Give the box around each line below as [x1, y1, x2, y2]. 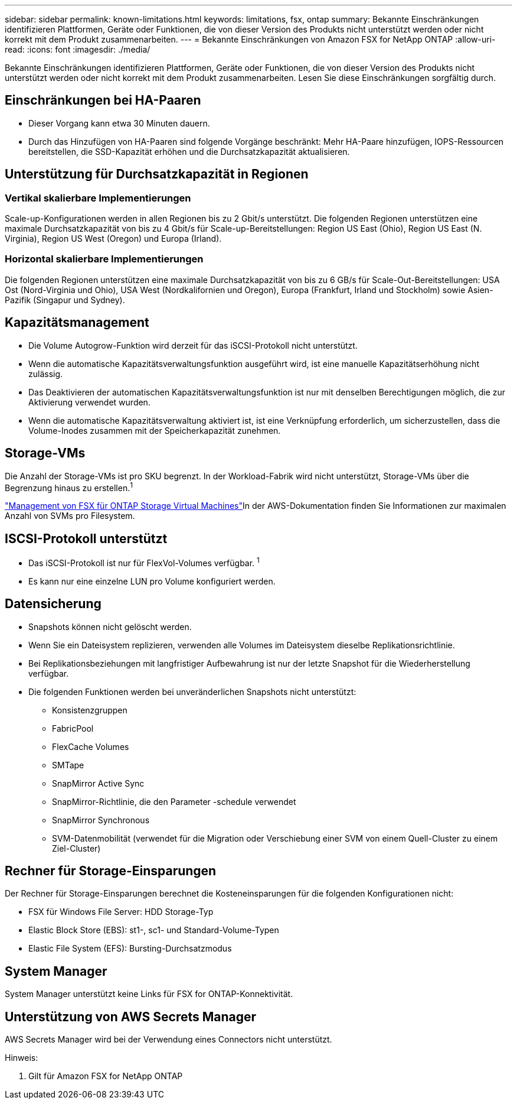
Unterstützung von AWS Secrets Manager [5, 1009, 257, 1024]
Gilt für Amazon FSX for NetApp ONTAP [28, 1071, 183, 1082]
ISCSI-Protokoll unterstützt [5, 531, 168, 546]
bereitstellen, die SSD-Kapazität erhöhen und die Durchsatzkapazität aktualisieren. [28, 146, 350, 157]
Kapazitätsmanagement [5, 315, 149, 330]
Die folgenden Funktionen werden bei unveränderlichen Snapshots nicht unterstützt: [28, 686, 356, 697]
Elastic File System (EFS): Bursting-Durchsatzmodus [28, 943, 232, 954]
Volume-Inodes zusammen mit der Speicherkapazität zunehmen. [28, 425, 281, 436]
